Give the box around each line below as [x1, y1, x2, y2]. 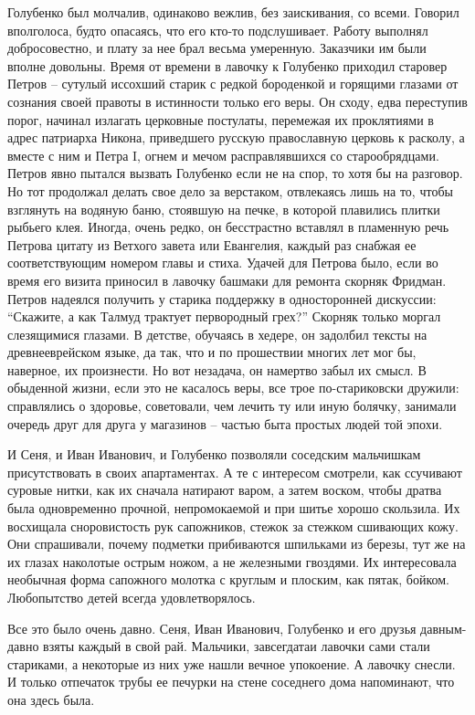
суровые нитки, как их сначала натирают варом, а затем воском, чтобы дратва [7, 480, 442, 499]
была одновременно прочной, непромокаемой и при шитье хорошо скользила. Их [7, 499, 460, 518]
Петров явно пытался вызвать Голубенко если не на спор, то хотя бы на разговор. [7, 163, 463, 183]
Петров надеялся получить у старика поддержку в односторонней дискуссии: [7, 289, 437, 308]
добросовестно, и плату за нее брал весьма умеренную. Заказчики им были [7, 38, 427, 58]
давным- [420, 618, 467, 637]
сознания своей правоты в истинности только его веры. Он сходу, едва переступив [7, 91, 468, 110]
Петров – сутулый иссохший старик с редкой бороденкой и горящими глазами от [7, 74, 459, 93]
